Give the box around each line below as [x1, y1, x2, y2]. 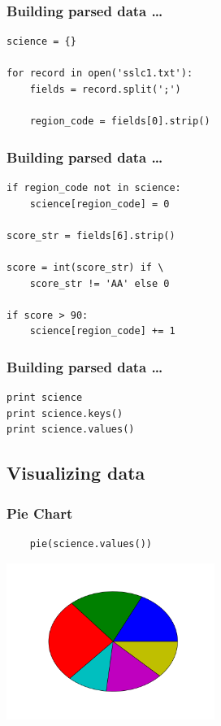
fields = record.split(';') [29, 84, 181, 95]
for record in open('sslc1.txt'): [6, 67, 193, 80]
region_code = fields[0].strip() [29, 115, 210, 128]
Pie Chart [6, 502, 73, 523]
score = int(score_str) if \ [6, 261, 164, 273]
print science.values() [6, 424, 135, 436]
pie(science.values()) [29, 537, 152, 550]
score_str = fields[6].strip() [6, 229, 175, 241]
